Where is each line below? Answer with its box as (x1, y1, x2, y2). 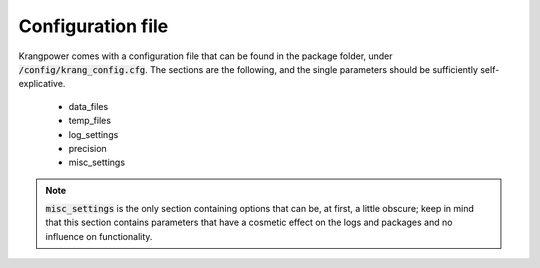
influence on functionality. (45, 230, 153, 242)
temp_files (68, 115, 112, 127)
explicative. (18, 78, 66, 90)
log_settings (68, 128, 119, 140)
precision (68, 142, 107, 154)
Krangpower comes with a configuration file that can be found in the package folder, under (18, 50, 394, 62)
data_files (68, 100, 109, 112)
